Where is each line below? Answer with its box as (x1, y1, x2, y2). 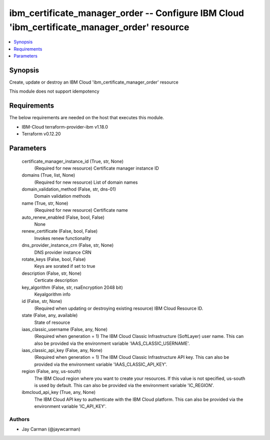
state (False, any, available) (21, 312, 78, 318)
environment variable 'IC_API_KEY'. (34, 403, 107, 409)
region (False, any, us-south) (21, 368, 81, 374)
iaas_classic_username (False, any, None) (21, 326, 107, 332)
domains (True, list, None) (21, 172, 75, 178)
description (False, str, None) (21, 270, 82, 276)
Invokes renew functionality (34, 235, 91, 241)
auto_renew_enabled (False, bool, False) (21, 214, 105, 220)
